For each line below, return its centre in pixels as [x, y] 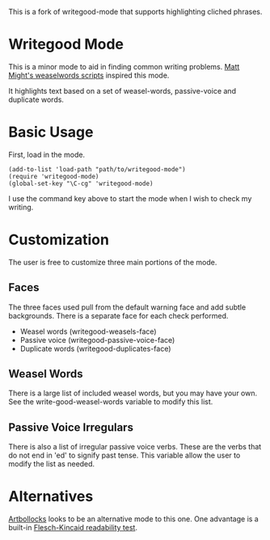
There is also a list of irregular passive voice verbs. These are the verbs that [135, 447]
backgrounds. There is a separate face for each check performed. [118, 315]
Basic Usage [51, 132]
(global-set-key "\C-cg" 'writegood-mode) [81, 184]
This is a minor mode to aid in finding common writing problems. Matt [124, 66]
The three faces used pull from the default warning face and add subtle [127, 307]
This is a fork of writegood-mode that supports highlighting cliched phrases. [135, 12]
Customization [59, 240]
